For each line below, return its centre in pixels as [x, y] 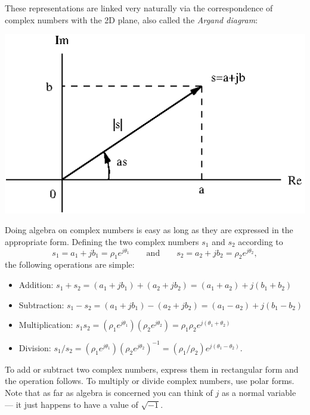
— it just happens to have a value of [72, 404]
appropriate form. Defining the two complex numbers [102, 241]
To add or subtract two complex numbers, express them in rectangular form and [152, 369]
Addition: [36, 285]
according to [261, 241]
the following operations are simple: [70, 264]
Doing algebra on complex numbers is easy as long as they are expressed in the [149, 230]
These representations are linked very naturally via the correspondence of [139, 8]
